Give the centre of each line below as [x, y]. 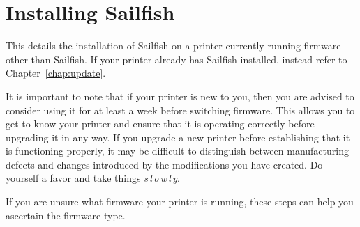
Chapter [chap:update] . [56, 73]
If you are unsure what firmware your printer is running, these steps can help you [180, 202]
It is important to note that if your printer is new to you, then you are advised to [180, 96]
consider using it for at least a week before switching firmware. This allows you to [180, 110]
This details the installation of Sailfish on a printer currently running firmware [173, 46]
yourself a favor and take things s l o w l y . [93, 178]
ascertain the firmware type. [66, 215]
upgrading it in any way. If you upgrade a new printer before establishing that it [178, 137]
